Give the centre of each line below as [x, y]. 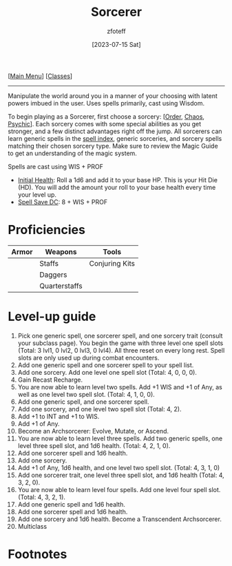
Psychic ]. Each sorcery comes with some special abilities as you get [105, 124]
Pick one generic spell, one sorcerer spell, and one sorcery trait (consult [120, 335]
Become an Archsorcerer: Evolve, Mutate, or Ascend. [93, 431]
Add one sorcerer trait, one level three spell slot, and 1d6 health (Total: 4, [121, 475]
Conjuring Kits [112, 263]
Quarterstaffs [61, 286]
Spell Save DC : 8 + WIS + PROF [63, 202]
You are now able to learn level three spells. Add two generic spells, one [120, 438]
